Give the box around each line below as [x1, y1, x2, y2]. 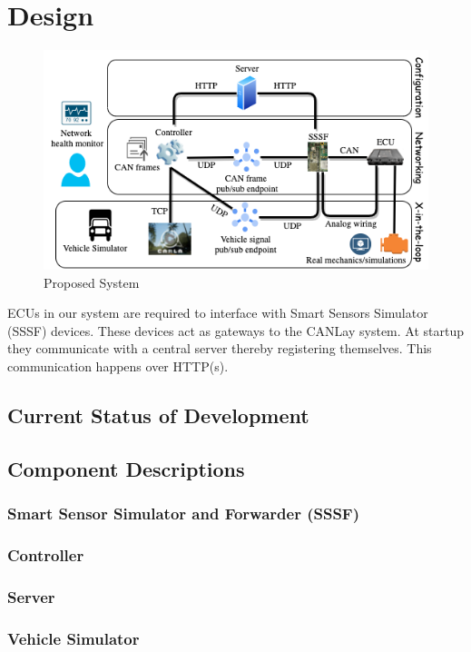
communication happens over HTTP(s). [7, 356, 229, 375]
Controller [7, 543, 84, 566]
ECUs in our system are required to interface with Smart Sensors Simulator [7, 303, 428, 322]
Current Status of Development [7, 400, 309, 429]
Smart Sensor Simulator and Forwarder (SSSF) [7, 501, 360, 524]
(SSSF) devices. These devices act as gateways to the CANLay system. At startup [7, 321, 465, 340]
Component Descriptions [7, 454, 245, 482]
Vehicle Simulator [7, 627, 140, 649]
